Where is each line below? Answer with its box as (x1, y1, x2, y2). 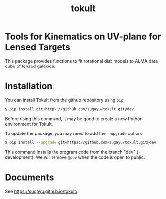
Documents (5, 172, 54, 183)
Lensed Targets (5, 42, 71, 53)
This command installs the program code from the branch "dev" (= (5, 149, 141, 155)
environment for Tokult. (5, 121, 53, 127)
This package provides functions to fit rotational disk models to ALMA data (5, 58, 158, 64)
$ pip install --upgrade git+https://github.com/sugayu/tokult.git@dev (5, 140, 156, 145)
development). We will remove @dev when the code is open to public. (5, 154, 145, 160)
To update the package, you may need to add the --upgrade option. (5, 130, 142, 136)
